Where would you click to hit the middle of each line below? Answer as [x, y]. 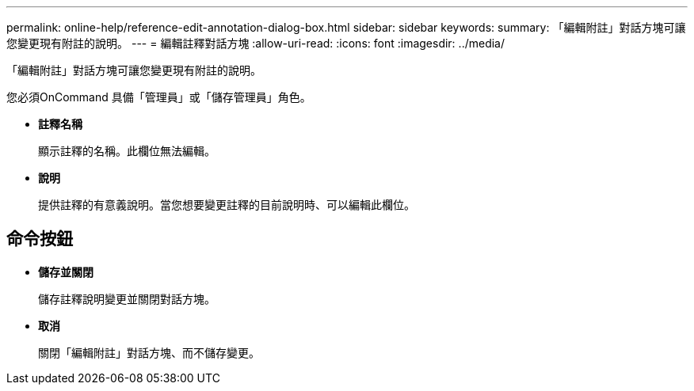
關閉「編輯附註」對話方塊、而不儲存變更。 [149, 352]
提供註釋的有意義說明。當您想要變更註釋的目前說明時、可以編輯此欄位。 [227, 205]
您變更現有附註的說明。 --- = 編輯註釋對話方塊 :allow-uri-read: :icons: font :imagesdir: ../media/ [256, 43]
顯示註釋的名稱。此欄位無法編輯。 [127, 151]
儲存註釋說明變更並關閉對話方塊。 [127, 298]
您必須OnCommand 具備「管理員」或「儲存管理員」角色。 [159, 97]
